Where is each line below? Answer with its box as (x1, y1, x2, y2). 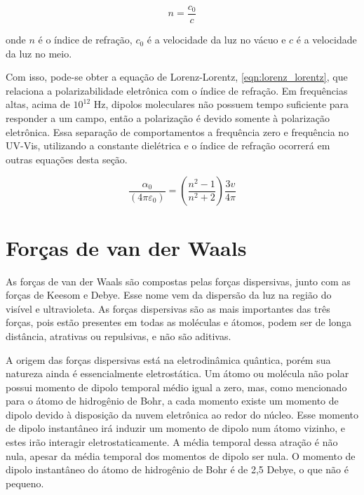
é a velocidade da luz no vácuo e (147, 32, 286, 47)
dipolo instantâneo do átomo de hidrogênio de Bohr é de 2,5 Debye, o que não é (6, 462, 349, 477)
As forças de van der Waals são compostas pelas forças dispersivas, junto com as (6, 273, 351, 288)
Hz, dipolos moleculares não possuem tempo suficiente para (93, 97, 349, 111)
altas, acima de (6, 97, 70, 111)
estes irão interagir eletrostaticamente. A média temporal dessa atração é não (6, 435, 338, 449)
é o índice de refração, (38, 32, 133, 47)
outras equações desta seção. (6, 151, 128, 166)
